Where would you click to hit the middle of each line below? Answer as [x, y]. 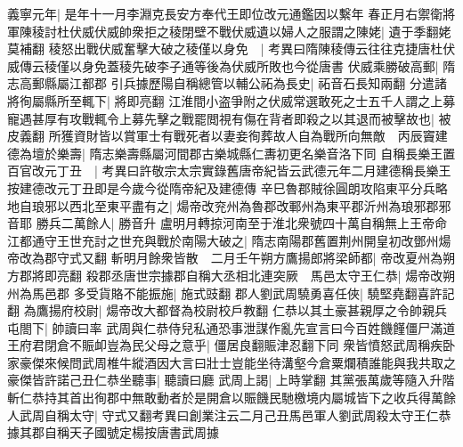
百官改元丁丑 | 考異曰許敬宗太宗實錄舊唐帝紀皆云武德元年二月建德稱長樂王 [229, 171]
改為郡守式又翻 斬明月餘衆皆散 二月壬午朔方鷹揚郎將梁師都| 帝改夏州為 [231, 258]
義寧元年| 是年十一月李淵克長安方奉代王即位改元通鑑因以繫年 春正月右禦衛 [225, 13]
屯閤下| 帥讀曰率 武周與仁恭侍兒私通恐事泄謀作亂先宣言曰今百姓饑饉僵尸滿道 [231, 327]
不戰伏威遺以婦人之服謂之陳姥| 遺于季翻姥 [329, 31]
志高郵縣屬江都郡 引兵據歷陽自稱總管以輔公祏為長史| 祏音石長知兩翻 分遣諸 [227, 83]
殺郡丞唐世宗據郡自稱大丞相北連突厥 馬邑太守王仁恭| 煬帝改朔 [271, 275]
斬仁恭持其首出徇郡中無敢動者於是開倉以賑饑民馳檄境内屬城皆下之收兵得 [219, 398]
